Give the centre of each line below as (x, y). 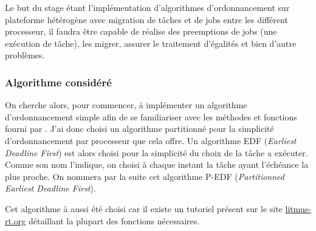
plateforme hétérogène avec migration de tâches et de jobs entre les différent (146, 19)
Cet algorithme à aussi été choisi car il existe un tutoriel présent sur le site (144, 208)
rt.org (15, 220)
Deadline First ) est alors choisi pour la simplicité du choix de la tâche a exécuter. (156, 152)
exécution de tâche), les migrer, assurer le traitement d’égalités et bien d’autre (151, 43)
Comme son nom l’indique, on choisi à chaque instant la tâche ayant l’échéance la (157, 164)
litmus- (298, 208)
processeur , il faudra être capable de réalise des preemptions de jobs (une (141, 31)
